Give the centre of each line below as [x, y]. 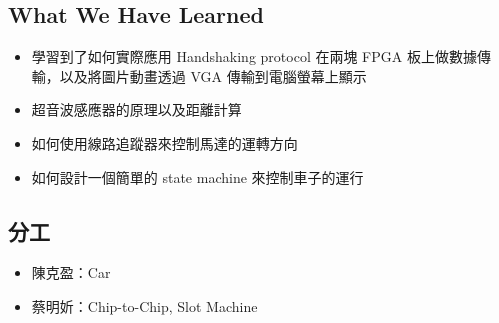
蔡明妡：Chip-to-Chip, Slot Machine [144, 305]
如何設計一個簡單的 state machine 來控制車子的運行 [197, 176]
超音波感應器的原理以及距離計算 [136, 109]
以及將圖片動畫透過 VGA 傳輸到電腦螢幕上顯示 [213, 75]
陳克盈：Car [71, 272]
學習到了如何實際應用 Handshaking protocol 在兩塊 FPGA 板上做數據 [254, 56]
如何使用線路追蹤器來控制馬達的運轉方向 [164, 142]
